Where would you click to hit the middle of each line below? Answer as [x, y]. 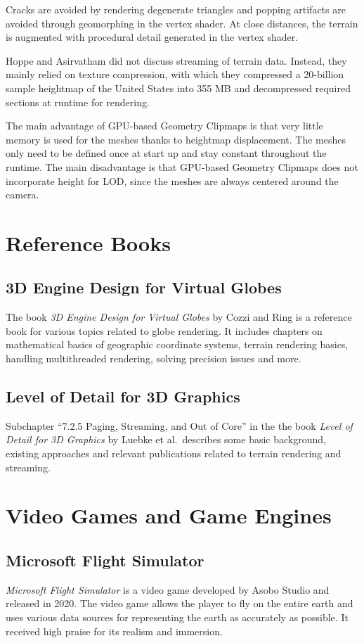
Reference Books [88, 242]
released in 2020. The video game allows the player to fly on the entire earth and [180, 603]
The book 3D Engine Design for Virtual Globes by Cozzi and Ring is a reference [179, 317]
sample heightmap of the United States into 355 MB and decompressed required [178, 88]
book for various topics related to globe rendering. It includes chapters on [164, 330]
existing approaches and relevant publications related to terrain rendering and [174, 453]
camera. [22, 195]
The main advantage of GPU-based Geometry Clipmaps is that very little [164, 126]
